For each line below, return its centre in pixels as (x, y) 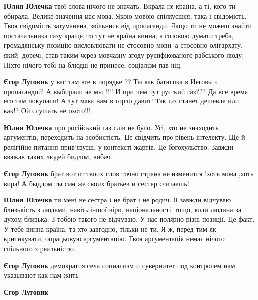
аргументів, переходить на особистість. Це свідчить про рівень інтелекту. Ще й (125, 137)
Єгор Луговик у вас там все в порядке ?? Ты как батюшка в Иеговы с (111, 81)
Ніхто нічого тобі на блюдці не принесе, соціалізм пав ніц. (93, 64)
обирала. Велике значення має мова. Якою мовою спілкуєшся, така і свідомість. (125, 16)
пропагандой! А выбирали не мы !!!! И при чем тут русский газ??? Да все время (126, 91)
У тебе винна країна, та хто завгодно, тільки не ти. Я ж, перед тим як (110, 229)
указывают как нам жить (41, 275)
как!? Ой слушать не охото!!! (47, 110)
